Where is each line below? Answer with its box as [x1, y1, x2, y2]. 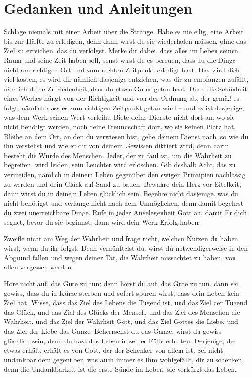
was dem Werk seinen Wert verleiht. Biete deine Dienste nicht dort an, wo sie [4, 112, 235, 122]
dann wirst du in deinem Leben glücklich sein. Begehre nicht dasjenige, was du [4, 188, 238, 198]
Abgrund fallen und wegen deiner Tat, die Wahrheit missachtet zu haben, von [4, 252, 236, 262]
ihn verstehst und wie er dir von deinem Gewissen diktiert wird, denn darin [4, 141, 229, 151]
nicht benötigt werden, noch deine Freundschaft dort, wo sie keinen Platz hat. [4, 122, 236, 132]
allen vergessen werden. [4, 262, 73, 272]
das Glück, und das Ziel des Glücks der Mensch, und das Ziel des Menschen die [4, 306, 240, 317]
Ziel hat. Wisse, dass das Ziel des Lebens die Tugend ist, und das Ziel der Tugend [4, 297, 248, 307]
